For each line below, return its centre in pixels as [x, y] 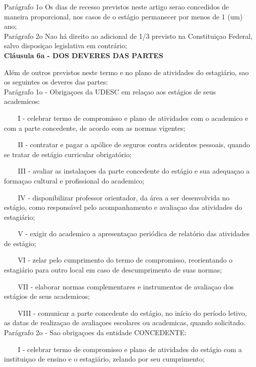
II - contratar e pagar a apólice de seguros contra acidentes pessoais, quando [134, 144]
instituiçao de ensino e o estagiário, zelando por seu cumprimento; [104, 359]
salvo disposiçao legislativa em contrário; [66, 46]
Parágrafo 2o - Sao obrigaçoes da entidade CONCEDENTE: [95, 332]
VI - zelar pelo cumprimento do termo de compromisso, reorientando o [125, 260]
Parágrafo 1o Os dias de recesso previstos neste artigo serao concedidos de [117, 6]
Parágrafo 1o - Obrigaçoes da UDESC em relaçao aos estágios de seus [110, 91]
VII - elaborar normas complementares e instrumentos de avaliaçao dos [126, 286]
